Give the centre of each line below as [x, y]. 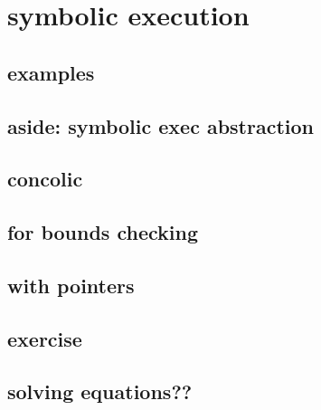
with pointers [71, 285]
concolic [45, 179]
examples [51, 72]
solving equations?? [100, 391]
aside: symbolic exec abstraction [161, 125]
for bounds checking [103, 232]
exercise [45, 338]
